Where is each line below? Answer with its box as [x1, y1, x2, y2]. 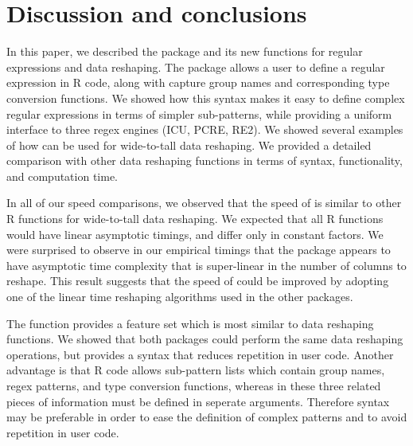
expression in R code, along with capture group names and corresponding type [6, 74, 390, 91]
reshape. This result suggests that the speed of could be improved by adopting [6, 272, 389, 289]
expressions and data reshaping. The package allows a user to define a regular [6, 58, 385, 75]
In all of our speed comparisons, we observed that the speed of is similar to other [6, 194, 402, 211]
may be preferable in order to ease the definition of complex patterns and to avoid [6, 409, 407, 425]
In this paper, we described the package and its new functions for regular [6, 43, 363, 60]
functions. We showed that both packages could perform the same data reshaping [6, 331, 403, 347]
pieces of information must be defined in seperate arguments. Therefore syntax [6, 393, 390, 409]
